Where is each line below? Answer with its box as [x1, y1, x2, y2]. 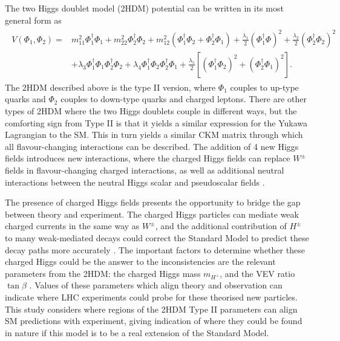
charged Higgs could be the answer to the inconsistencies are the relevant [5, 255, 276, 268]
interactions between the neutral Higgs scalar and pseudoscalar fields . [5, 175, 265, 188]
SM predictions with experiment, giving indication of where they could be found [5, 314, 302, 327]
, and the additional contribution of [155, 219, 287, 232]
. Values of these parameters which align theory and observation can [29, 279, 283, 291]
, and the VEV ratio [220, 267, 295, 279]
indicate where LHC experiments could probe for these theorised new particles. [5, 291, 298, 304]
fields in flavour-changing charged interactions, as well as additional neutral [5, 163, 284, 176]
